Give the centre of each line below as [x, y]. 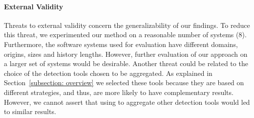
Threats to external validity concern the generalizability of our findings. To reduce [127, 25]
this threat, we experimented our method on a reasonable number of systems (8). [125, 35]
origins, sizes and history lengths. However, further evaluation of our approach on [126, 54]
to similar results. [30, 111]
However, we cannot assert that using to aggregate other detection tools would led [127, 102]
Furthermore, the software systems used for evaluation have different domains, [121, 44]
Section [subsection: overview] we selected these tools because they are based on [124, 83]
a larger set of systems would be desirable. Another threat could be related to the [126, 63]
